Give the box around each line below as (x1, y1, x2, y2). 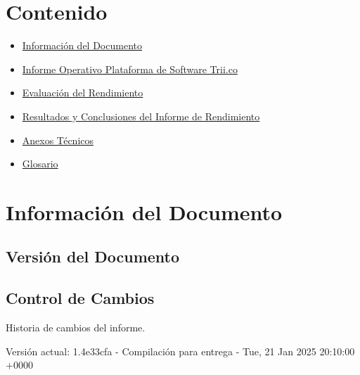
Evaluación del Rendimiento (22, 85, 143, 100)
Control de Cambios (6, 287, 155, 309)
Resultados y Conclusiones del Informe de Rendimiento (22, 108, 260, 123)
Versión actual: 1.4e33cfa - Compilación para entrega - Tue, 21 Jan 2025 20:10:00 (6, 343, 355, 358)
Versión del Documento (6, 246, 180, 267)
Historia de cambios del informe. (6, 320, 146, 335)
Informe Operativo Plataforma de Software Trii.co (22, 61, 238, 76)
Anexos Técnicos (22, 132, 94, 147)
